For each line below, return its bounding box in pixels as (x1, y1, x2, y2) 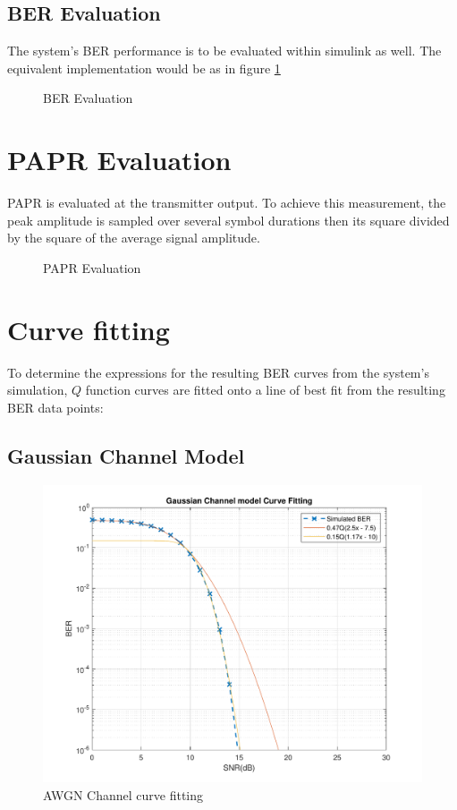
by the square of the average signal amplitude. (7, 228, 260, 247)
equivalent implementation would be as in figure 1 (7, 58, 281, 77)
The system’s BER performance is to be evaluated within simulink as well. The (7, 41, 442, 60)
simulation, (7, 380, 68, 399)
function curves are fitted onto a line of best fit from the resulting (85, 380, 445, 399)
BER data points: (7, 397, 104, 416)
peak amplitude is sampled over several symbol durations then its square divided (7, 210, 450, 229)
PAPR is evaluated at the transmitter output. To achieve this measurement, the (7, 193, 446, 212)
